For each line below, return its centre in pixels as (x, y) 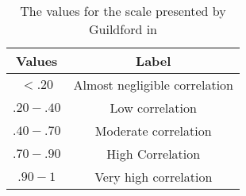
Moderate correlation (153, 131)
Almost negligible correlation (153, 85)
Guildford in (123, 29)
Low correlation (153, 108)
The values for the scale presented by (123, 11)
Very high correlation (154, 177)
